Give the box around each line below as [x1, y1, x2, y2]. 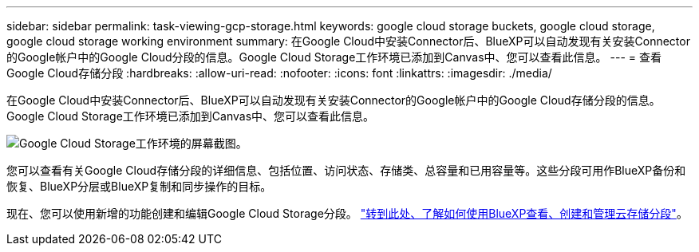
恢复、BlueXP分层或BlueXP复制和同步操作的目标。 [6, 179, 272, 193]
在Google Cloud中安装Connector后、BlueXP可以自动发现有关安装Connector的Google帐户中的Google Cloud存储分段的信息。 [6, 93, 661, 107]
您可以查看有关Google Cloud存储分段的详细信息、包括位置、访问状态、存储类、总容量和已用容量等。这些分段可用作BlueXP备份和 [6, 163, 686, 177]
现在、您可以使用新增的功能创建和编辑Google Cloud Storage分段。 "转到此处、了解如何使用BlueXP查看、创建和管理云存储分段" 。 [6, 207, 688, 220]
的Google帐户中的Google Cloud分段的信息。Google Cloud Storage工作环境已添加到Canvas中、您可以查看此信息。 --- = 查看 [6, 50, 661, 64]
